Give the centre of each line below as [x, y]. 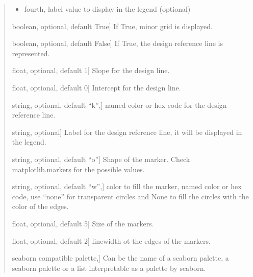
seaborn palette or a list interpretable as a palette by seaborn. [109, 268]
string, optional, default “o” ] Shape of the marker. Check [101, 159]
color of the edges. [40, 206]
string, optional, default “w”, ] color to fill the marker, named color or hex [127, 186]
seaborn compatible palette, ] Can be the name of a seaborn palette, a [120, 258]
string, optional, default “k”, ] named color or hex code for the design [119, 105]
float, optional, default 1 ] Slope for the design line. [91, 70]
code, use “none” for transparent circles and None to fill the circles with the [130, 196]
